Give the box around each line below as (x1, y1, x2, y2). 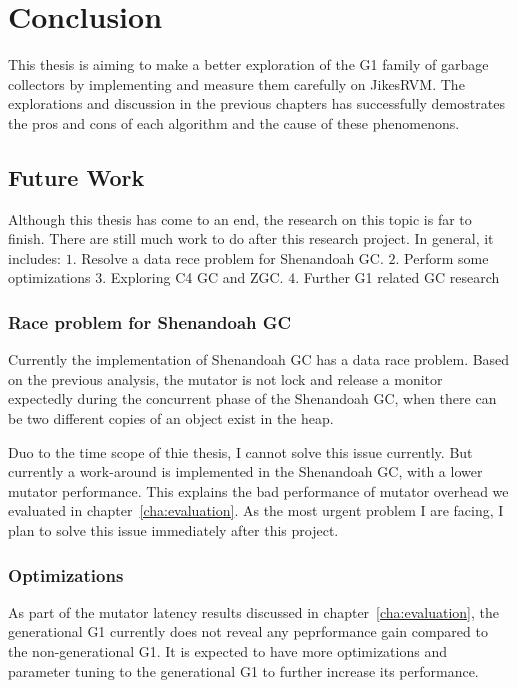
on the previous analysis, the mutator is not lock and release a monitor (8, 368, 443, 389)
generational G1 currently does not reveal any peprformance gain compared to (8, 621, 488, 642)
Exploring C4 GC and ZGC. (110, 267, 284, 288)
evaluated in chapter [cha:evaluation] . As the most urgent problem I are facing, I (8, 500, 504, 521)
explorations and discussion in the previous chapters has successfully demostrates (8, 93, 505, 114)
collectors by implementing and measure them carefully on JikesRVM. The (8, 73, 465, 94)
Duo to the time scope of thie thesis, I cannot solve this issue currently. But (8, 441, 473, 462)
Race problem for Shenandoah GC (8, 310, 292, 334)
